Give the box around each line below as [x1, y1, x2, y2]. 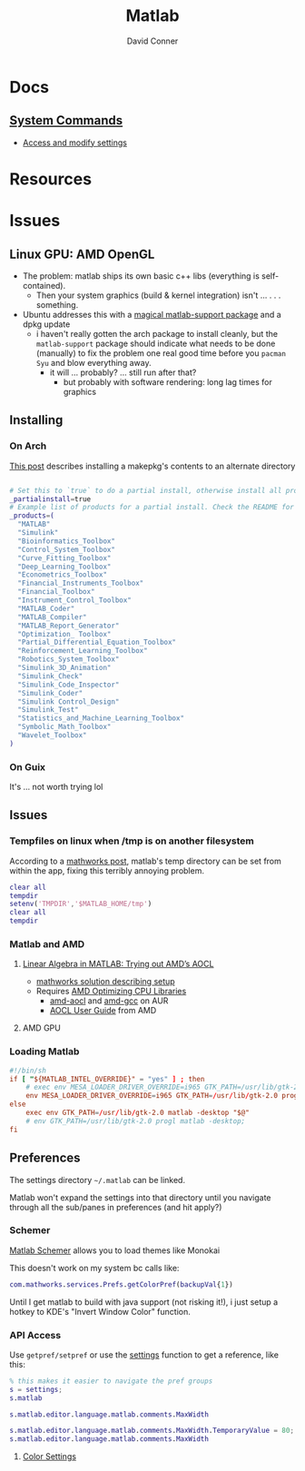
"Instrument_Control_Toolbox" [17, 596, 132, 605]
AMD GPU [22, 1022, 61, 1033]
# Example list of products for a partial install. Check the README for [9, 503, 295, 512]
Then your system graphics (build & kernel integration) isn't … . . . [35, 290, 281, 301]
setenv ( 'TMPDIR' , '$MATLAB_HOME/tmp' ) [9, 900, 152, 909]
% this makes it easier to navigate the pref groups [9, 1377, 213, 1386]
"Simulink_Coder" [17, 688, 84, 697]
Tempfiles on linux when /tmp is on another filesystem [9, 834, 254, 847]
